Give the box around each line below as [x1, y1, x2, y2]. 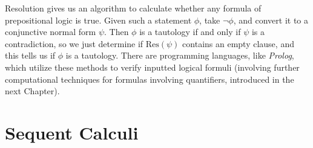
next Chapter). [5, 85, 60, 97]
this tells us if [5, 49, 56, 62]
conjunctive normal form [5, 25, 96, 38]
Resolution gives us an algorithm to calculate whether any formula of [5, 2, 262, 14]
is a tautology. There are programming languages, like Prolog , [65, 49, 294, 62]
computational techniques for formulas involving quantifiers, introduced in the [5, 72, 294, 85]
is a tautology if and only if [139, 25, 241, 38]
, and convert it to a [233, 13, 309, 26]
